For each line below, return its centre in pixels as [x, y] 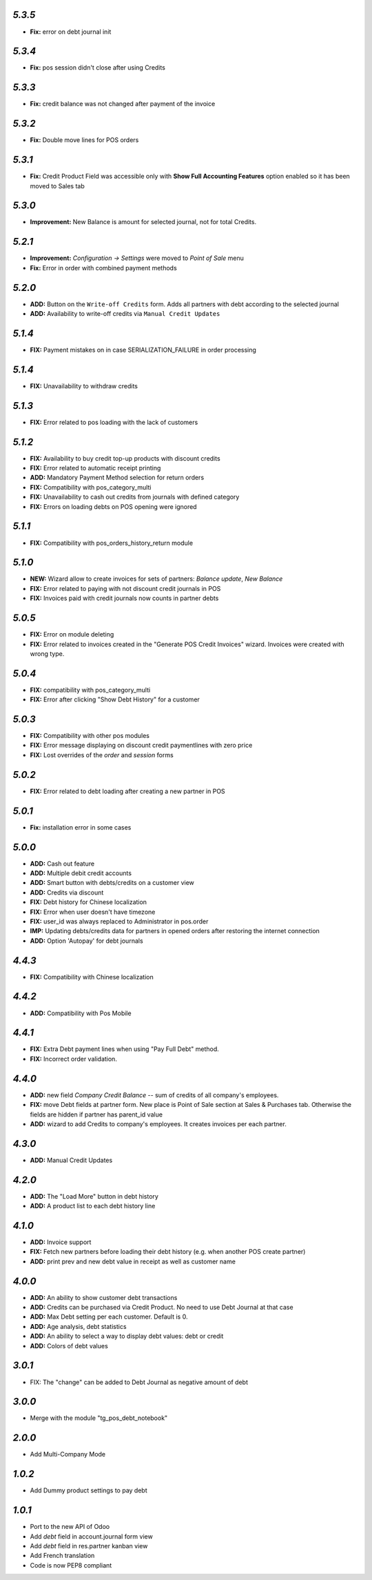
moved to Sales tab [58, 186]
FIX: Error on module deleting [72, 634]
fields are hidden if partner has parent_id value [96, 1114]
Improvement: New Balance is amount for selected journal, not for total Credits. [143, 222]
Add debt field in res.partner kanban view [89, 1546]
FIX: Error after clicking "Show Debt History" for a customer [115, 699]
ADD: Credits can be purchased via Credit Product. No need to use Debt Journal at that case [162, 1308]
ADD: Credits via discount [67, 892]
